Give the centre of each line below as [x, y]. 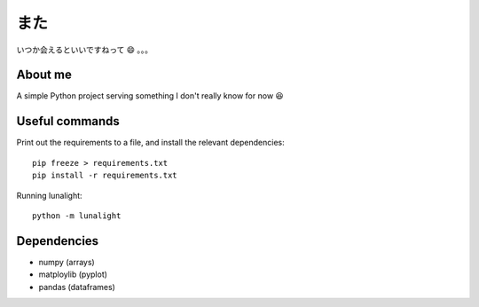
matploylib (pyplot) [73, 274]
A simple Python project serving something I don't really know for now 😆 [150, 96]
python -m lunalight [77, 216]
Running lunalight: [50, 195]
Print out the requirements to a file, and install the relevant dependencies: [150, 143]
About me [44, 75]
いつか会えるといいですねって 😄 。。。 [84, 50]
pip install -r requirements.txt [105, 176]
